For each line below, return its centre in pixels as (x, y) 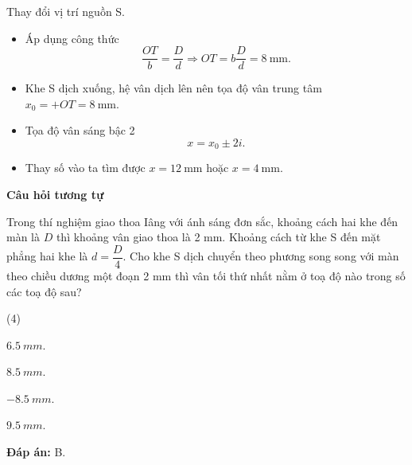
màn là (23, 237)
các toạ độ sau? (44, 291)
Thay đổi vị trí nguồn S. (66, 11)
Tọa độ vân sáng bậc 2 (80, 130)
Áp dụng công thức (72, 38)
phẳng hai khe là (47, 256)
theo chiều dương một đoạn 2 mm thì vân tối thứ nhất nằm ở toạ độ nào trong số (206, 275)
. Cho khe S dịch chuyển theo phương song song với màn (261, 256)
